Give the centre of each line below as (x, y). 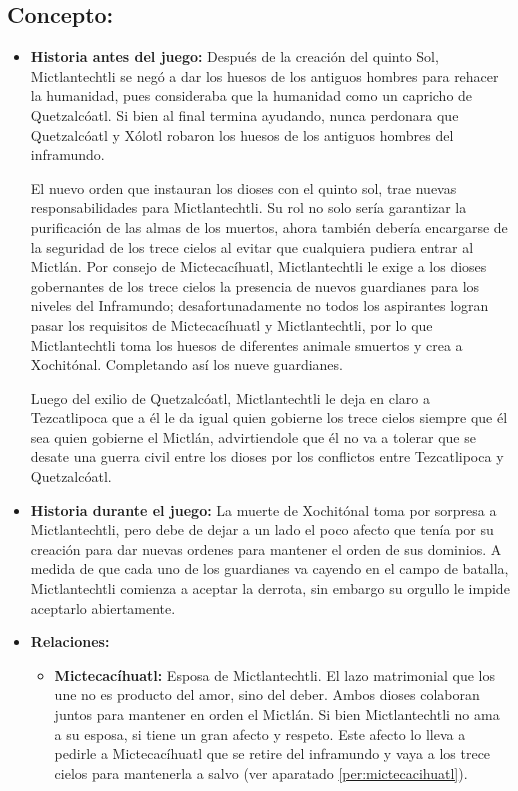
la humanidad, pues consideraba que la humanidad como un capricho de (251, 95)
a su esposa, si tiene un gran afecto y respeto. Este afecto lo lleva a (260, 733)
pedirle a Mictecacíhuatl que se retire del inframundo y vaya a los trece (272, 753)
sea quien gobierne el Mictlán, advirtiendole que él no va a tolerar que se (253, 436)
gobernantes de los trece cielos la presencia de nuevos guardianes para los (255, 285)
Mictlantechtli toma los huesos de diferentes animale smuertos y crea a (246, 344)
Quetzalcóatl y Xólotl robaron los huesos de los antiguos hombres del (242, 134)
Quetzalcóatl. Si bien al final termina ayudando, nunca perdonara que (244, 114)
